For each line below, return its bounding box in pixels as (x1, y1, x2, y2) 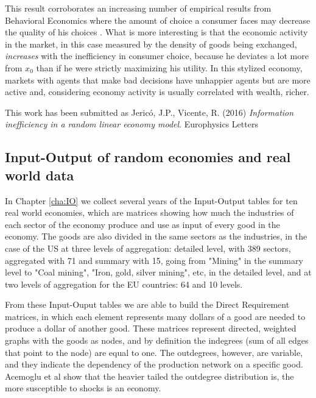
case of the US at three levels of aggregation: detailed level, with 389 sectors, (5, 241, 291, 254)
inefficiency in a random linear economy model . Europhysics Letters (5, 118, 258, 130)
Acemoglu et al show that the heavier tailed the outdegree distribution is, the (5, 369, 294, 382)
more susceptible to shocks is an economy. (5, 382, 161, 394)
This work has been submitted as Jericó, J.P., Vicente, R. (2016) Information (5, 105, 294, 118)
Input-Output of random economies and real (5, 147, 291, 166)
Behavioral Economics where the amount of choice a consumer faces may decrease (5, 13, 311, 26)
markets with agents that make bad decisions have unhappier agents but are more (5, 73, 311, 86)
